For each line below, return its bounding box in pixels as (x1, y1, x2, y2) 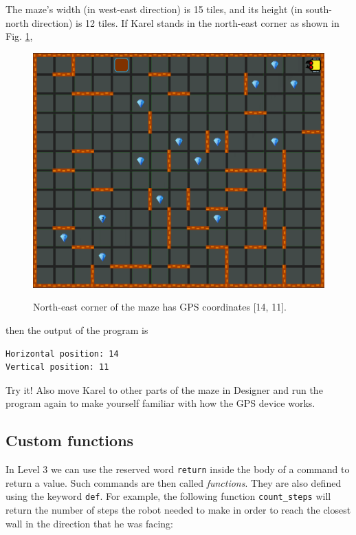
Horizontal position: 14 (5, 348, 119, 359)
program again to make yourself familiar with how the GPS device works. (5, 396, 315, 410)
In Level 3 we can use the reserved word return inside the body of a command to (5, 462, 350, 476)
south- (305, 2, 332, 16)
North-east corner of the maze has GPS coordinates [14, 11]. (33, 300, 287, 314)
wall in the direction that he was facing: (5, 516, 173, 530)
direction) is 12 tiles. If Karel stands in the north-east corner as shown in (32, 15, 340, 30)
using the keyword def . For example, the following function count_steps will (5, 489, 331, 503)
